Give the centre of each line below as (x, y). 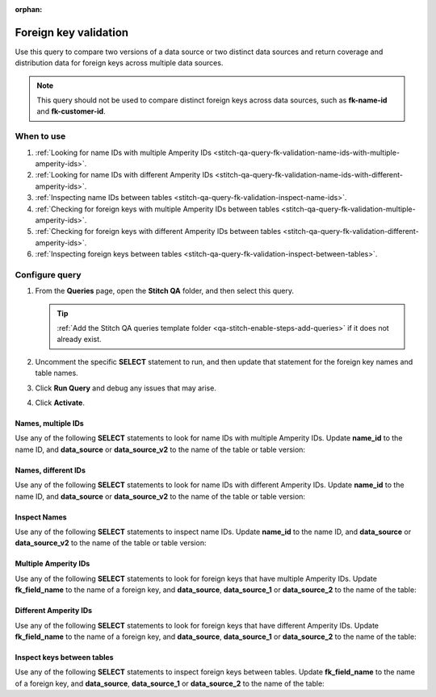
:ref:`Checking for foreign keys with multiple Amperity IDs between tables (157, 209)
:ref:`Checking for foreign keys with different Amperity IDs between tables (158, 232)
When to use (40, 136)
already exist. (79, 340)
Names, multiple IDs (49, 423)
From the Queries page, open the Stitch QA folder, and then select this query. (165, 291)
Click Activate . (60, 403)
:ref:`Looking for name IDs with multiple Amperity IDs (123, 152)
